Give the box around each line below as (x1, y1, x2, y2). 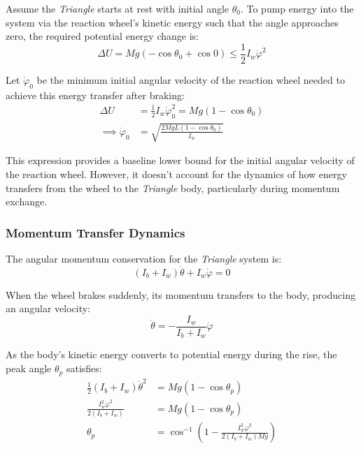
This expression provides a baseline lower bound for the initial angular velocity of (6, 153, 355, 168)
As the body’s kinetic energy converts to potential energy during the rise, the (6, 347, 337, 362)
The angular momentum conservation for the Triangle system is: (6, 251, 282, 265)
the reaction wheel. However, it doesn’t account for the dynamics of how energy (6, 166, 347, 181)
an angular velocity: (6, 301, 91, 316)
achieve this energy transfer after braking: (6, 87, 185, 102)
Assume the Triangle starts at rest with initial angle (6, 1, 229, 15)
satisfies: (66, 361, 102, 376)
